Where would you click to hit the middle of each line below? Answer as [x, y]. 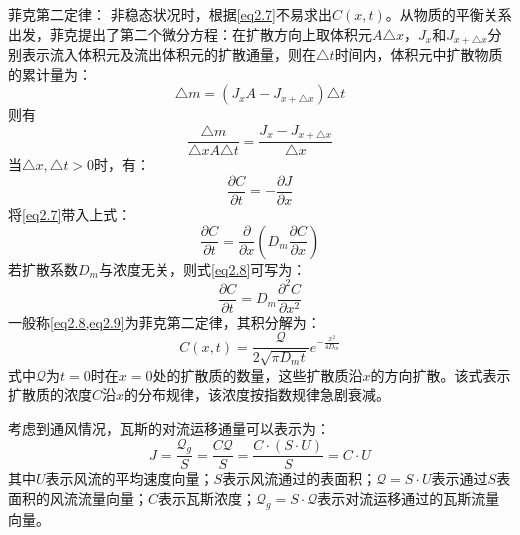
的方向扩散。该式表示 [440, 374]
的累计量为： [50, 73]
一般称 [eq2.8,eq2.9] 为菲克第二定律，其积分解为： [164, 321]
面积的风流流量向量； [78, 497]
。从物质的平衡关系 [448, 14]
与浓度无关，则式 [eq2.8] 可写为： [202, 268]
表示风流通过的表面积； [299, 478]
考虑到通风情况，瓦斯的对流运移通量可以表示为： [169, 427]
